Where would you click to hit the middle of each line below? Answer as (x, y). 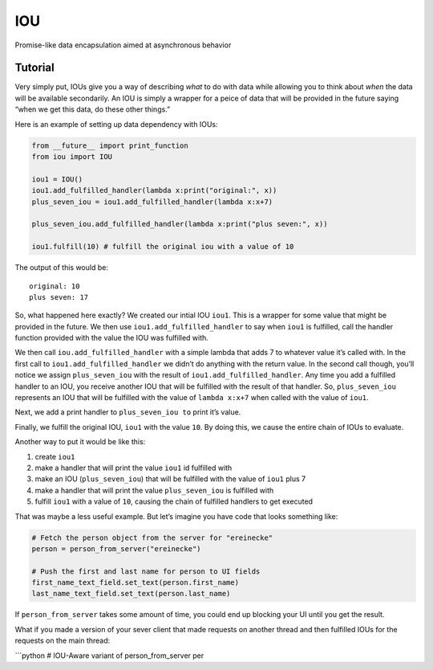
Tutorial (35, 68)
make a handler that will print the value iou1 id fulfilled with (134, 468)
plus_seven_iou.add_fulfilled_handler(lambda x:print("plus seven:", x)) (180, 224)
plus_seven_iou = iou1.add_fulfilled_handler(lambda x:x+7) (152, 202)
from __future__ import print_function (110, 145)
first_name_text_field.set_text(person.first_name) (136, 583)
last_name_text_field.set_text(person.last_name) (131, 594)
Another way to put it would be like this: (80, 442)
